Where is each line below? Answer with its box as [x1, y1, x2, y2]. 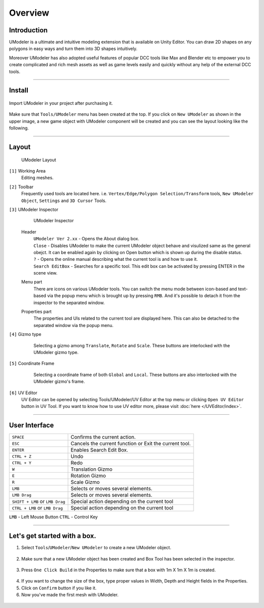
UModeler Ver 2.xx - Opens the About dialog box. [33, 236, 139, 242]
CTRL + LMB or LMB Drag [12, 505, 63, 511]
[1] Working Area [9, 168, 46, 174]
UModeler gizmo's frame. [33, 379, 85, 384]
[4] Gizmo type [9, 331, 42, 337]
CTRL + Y [12, 460, 32, 465]
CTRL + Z [12, 454, 32, 459]
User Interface [9, 421, 54, 430]
